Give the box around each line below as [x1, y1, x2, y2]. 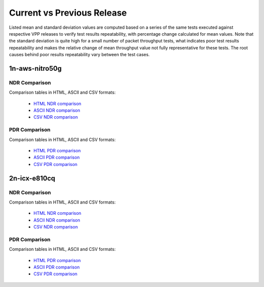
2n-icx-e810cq [9, 174, 56, 183]
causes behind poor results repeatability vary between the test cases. [9, 52, 150, 58]
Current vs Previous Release [9, 7, 127, 18]
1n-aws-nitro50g [9, 64, 62, 73]
